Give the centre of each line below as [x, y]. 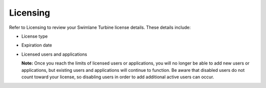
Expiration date [37, 45]
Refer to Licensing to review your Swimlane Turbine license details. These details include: [100, 27]
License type [34, 36]
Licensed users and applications [54, 54]
